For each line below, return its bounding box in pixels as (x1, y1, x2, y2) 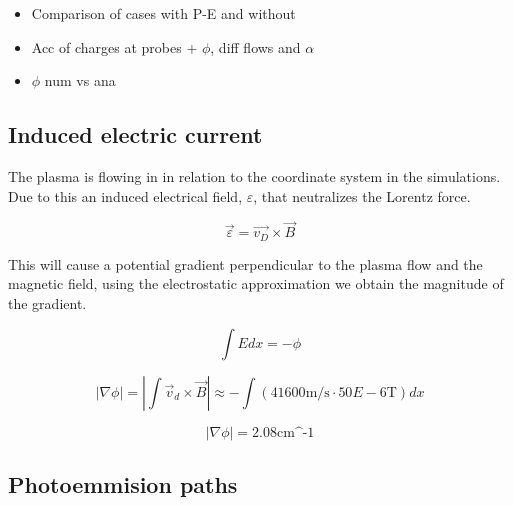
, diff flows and (210, 36, 301, 57)
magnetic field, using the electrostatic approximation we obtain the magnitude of (8, 273, 504, 294)
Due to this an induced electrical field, (8, 185, 243, 206)
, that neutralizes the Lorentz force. (253, 185, 471, 206)
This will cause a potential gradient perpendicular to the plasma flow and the (8, 253, 483, 274)
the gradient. (8, 293, 87, 314)
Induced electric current (8, 119, 263, 150)
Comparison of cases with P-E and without (31, 3, 296, 23)
